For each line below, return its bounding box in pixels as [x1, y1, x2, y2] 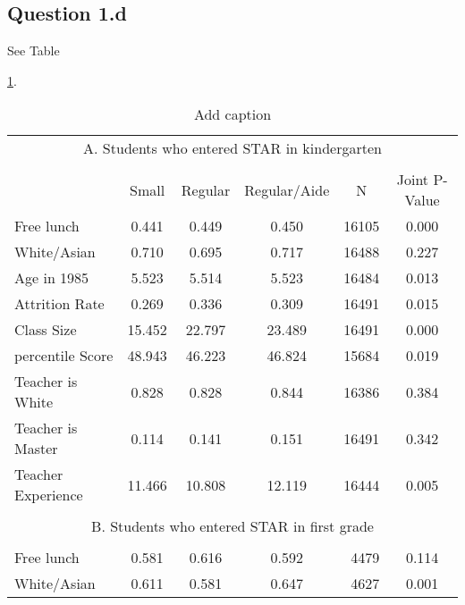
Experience [14, 484, 83, 506]
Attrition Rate [14, 293, 105, 315]
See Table [7, 41, 60, 60]
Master [14, 438, 58, 459]
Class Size [14, 319, 77, 340]
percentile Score [14, 345, 114, 366]
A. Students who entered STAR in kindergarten [83, 138, 382, 159]
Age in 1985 [14, 267, 89, 289]
